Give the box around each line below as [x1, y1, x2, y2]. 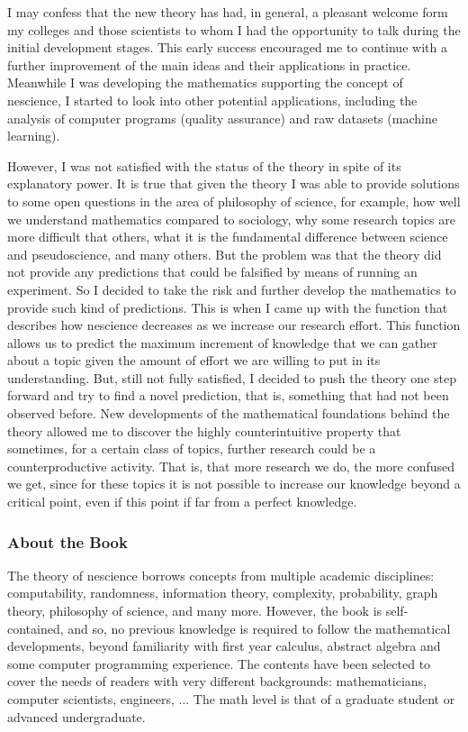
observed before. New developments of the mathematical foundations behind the [7, 404, 450, 423]
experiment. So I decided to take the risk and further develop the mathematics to [7, 279, 456, 298]
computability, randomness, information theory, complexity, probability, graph [7, 583, 438, 602]
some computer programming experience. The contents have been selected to [7, 654, 431, 673]
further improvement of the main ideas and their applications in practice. [7, 55, 411, 74]
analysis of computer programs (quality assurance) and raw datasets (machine [7, 108, 437, 127]
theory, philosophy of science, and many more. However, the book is [7, 601, 382, 620]
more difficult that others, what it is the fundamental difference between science [7, 227, 448, 246]
